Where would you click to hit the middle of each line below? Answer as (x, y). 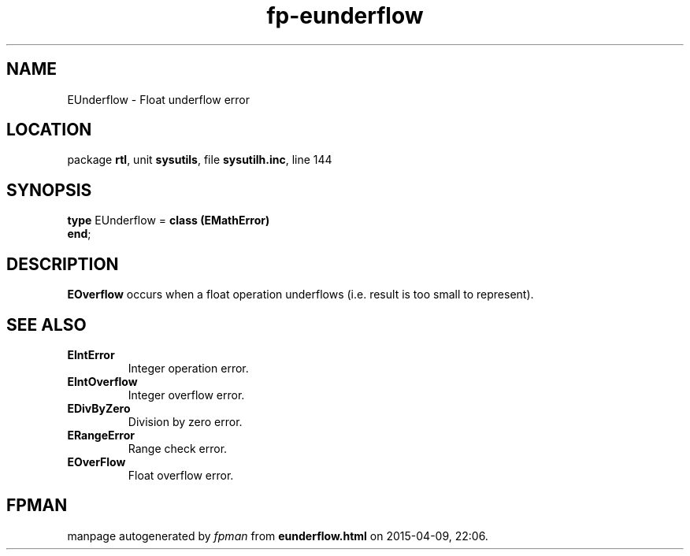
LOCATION (49, 130)
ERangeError (101, 435)
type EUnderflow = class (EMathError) (169, 221)
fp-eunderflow (345, 16)
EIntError (91, 354)
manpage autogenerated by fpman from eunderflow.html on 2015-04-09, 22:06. (278, 536)
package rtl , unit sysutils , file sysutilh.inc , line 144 (200, 160)
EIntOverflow (102, 381)
